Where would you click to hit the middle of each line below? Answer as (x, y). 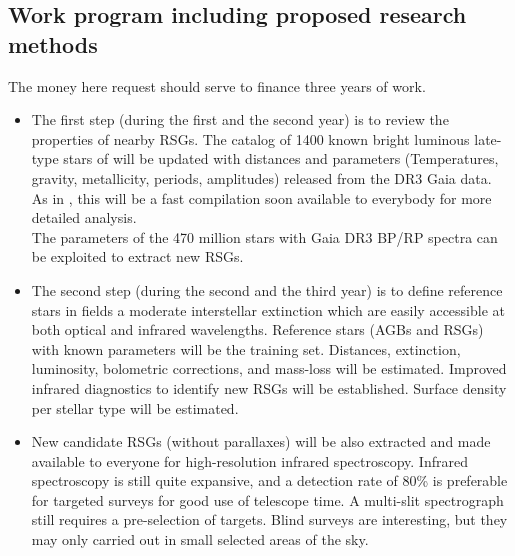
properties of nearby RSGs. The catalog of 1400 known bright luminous (250, 138)
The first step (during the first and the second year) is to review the (240, 119)
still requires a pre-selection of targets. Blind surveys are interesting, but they (269, 519)
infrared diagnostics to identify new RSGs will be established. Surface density (269, 387)
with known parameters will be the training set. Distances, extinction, (246, 348)
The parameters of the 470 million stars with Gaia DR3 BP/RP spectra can (264, 236)
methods (53, 43)
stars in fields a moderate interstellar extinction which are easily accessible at (268, 309)
